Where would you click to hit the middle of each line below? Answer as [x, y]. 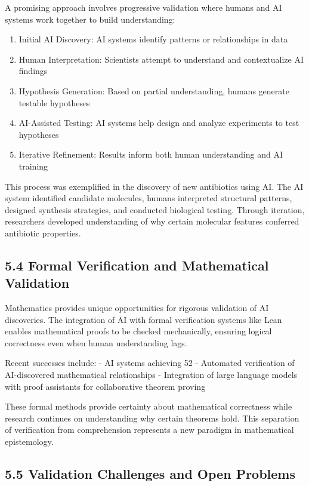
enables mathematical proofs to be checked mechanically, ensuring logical [138, 331]
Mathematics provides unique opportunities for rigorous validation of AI [137, 308]
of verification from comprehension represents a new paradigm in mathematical [149, 430]
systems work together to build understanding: [90, 19]
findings [33, 71]
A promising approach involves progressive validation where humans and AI [143, 7]
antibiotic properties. [43, 233]
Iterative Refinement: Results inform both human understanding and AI [151, 154]
